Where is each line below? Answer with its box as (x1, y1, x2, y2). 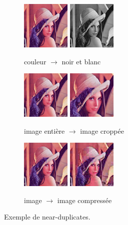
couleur (24, 56, 46, 66)
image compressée (57, 195, 112, 205)
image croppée (80, 125, 124, 136)
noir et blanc (61, 56, 101, 66)
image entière (24, 125, 65, 136)
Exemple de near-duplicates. (4, 212, 90, 222)
